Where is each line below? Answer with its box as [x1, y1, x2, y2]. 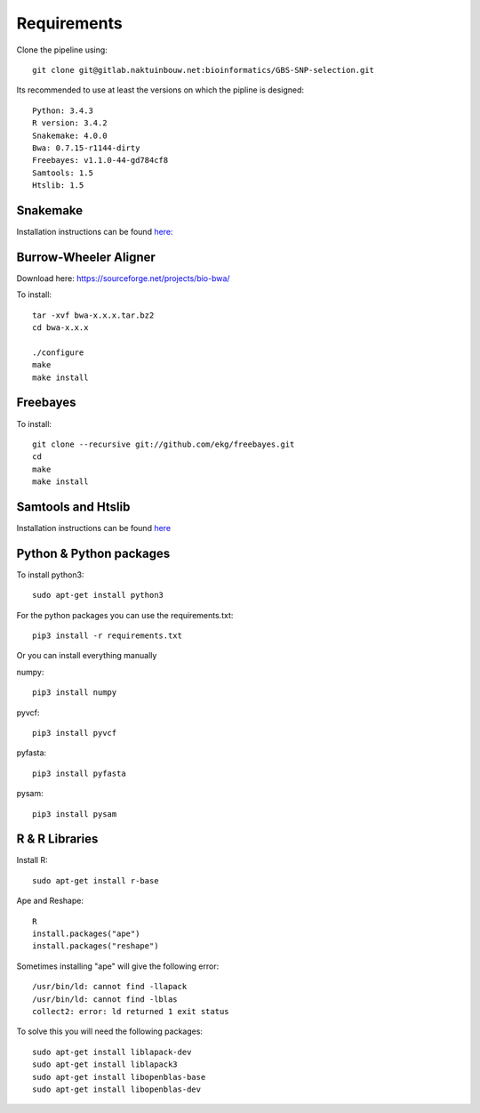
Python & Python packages [16, 545, 171, 561]
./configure [32, 347, 84, 358]
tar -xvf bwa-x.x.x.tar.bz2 [32, 310, 155, 320]
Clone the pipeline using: [16, 44, 108, 55]
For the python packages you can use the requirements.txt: [16, 609, 234, 620]
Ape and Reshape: [16, 895, 84, 907]
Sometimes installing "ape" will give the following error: [16, 961, 220, 972]
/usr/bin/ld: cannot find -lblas [32, 994, 178, 1004]
